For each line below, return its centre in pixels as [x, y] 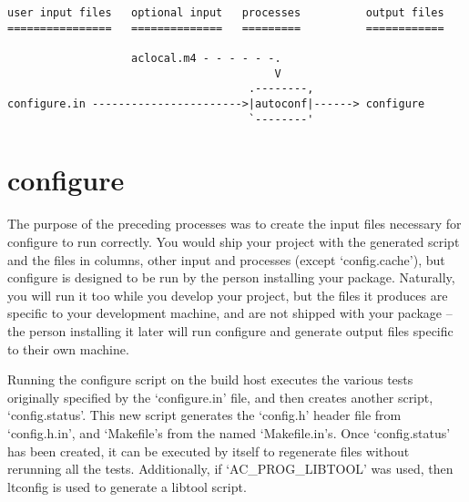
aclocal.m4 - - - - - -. [206, 58]
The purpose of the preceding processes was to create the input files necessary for [234, 224]
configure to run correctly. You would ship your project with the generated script [234, 241]
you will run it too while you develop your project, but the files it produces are [228, 295]
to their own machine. [68, 348]
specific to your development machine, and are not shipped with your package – [230, 313]
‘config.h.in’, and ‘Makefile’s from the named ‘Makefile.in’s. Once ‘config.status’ [229, 432]
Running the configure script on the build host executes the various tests [210, 379]
